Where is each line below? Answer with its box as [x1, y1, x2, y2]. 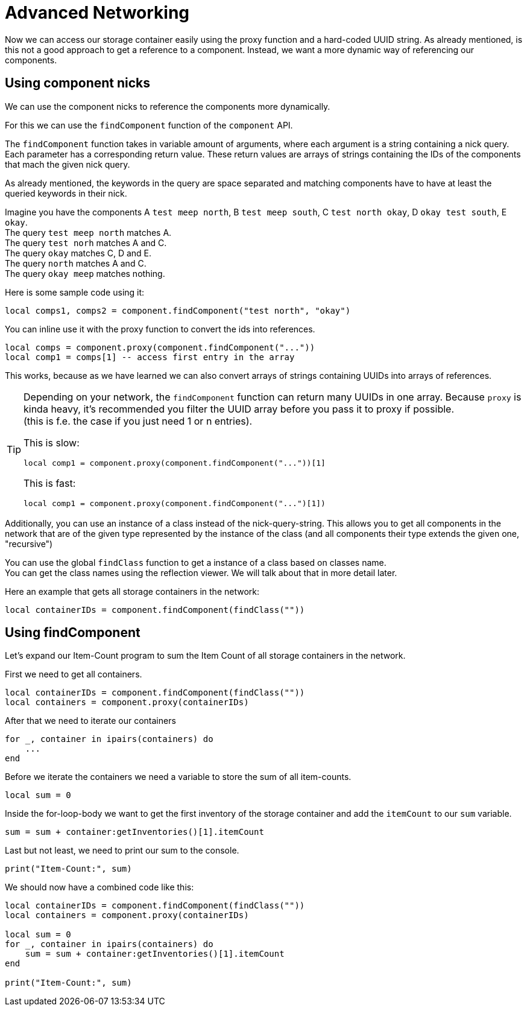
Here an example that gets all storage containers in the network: [5, 586, 260, 597]
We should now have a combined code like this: [5, 882, 194, 893]
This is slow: [24, 436, 80, 449]
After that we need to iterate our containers [5, 715, 176, 726]
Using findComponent [5, 625, 140, 641]
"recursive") [5, 538, 53, 549]
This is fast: [24, 477, 76, 489]
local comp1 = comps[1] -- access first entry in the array [5, 352, 295, 362]
